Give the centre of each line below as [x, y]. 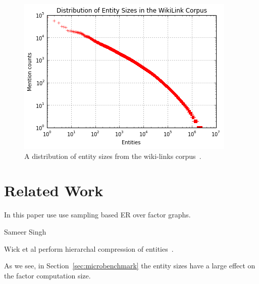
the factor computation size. [47, 275]
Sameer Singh [25, 231]
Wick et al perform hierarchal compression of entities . [89, 248]
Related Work [54, 190]
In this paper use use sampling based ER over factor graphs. [97, 215]
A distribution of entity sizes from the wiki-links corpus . [113, 156]
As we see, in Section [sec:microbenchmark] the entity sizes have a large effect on [130, 266]
